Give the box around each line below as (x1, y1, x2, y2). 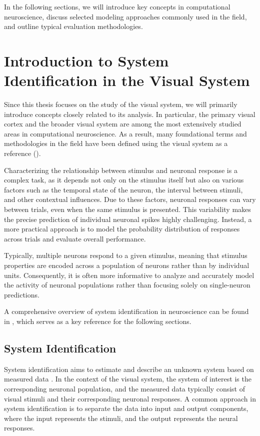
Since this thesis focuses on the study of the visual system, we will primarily (4, 99, 237, 109)
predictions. (4, 289, 39, 299)
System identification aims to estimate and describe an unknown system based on (4, 363, 254, 374)
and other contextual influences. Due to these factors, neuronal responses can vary (4, 194, 256, 204)
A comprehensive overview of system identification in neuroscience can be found (4, 306, 249, 316)
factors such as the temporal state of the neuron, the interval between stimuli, (4, 184, 243, 194)
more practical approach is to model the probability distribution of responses (4, 223, 240, 234)
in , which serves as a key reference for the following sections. (4, 315, 191, 326)
